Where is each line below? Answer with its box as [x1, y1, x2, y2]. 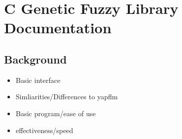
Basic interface [15, 74, 61, 85]
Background [4, 51, 67, 67]
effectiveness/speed [15, 125, 74, 135]
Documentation [4, 17, 112, 38]
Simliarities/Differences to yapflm [15, 91, 118, 102]
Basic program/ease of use [15, 108, 96, 118]
